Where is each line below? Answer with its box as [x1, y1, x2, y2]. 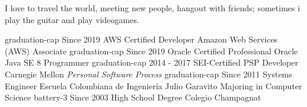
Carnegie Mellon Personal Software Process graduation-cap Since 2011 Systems [5, 67, 292, 80]
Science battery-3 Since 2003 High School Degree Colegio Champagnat [5, 91, 261, 103]
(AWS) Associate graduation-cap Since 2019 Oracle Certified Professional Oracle [5, 44, 298, 57]
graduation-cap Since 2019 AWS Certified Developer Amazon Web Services [5, 33, 278, 46]
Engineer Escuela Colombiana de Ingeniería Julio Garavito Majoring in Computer [5, 79, 302, 92]
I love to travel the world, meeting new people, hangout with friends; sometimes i [5, 2, 300, 14]
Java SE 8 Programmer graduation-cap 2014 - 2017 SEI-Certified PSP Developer [5, 56, 299, 69]
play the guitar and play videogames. [5, 13, 139, 25]
